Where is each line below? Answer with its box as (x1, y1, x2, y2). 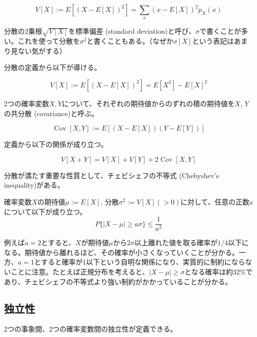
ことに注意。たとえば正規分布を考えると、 (10, 266, 150, 276)
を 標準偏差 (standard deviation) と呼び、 (68, 26, 196, 36)
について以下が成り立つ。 (4, 206, 87, 216)
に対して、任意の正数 (180, 196, 250, 206)
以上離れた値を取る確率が (134, 237, 218, 248)
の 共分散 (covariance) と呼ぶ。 (4, 108, 99, 118)
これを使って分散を (17, 36, 80, 46)
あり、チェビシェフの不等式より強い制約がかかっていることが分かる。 (4, 276, 232, 286)
